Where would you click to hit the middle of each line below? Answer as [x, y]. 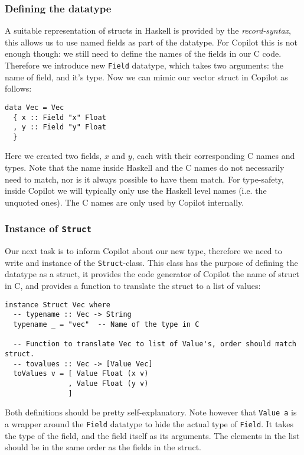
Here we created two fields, [53, 156]
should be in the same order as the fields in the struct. [103, 447]
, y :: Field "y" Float [60, 127]
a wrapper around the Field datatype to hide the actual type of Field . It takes [149, 423]
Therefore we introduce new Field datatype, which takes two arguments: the [144, 65]
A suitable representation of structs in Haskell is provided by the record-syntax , [148, 30]
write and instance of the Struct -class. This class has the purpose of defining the [151, 262]
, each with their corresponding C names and [213, 156]
